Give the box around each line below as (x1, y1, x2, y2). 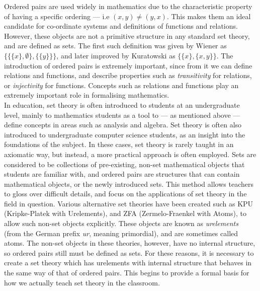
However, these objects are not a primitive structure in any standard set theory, (4, 30, 250, 41)
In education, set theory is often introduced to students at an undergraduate (4, 99, 240, 110)
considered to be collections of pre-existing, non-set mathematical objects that (4, 159, 245, 169)
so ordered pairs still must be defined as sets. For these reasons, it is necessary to (4, 247, 254, 258)
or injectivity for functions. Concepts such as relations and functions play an (4, 80, 239, 90)
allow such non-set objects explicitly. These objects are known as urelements (4, 218, 238, 229)
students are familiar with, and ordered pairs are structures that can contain (4, 169, 240, 179)
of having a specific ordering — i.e (4, 11, 110, 21)
